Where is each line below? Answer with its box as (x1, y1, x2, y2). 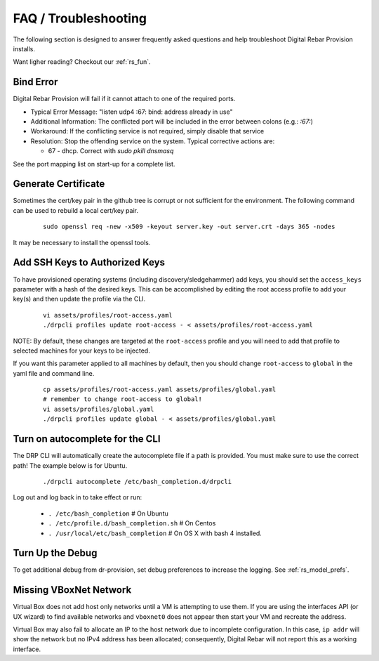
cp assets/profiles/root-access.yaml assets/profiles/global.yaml (43, 386, 277, 393)
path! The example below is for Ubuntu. (13, 461, 128, 470)
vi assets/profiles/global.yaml (43, 405, 154, 413)
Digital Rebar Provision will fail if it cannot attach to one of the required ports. (13, 95, 236, 103)
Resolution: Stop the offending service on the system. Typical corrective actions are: (30, 137, 275, 145)
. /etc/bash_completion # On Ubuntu (48, 509, 168, 518)
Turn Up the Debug (13, 547, 98, 559)
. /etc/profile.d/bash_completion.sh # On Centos (48, 519, 216, 528)
